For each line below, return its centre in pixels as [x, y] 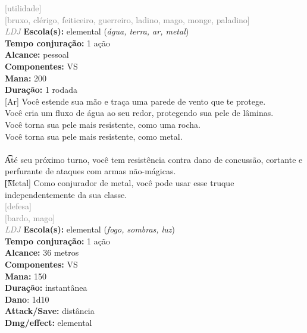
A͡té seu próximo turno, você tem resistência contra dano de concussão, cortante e [154, 159]
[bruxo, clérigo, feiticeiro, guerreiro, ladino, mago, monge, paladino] [127, 19]
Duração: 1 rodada [41, 89]
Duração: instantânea [46, 288]
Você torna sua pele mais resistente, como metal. [94, 136]
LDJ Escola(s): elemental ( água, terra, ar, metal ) [97, 31]
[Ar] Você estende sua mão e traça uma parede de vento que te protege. [135, 101]
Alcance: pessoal [37, 54]
